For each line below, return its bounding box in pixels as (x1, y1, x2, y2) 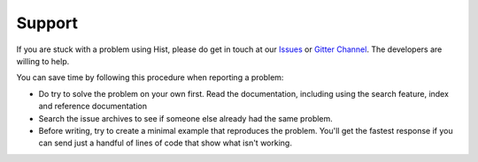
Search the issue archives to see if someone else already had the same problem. (38, 113, 334, 123)
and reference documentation (38, 101, 148, 112)
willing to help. (16, 55, 70, 66)
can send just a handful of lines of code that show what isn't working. (38, 137, 292, 149)
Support (16, 13, 79, 33)
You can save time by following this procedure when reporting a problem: (16, 72, 284, 83)
